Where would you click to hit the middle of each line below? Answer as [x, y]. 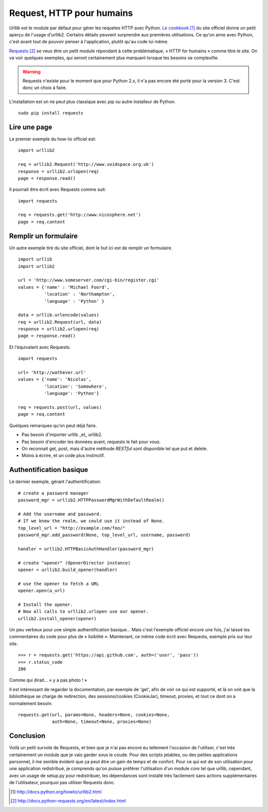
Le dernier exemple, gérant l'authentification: [55, 482]
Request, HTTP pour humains [71, 13]
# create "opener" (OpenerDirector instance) [74, 563]
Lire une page [31, 127]
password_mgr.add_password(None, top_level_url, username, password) [104, 535]
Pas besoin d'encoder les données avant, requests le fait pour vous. [91, 442]
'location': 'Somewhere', [75, 386]
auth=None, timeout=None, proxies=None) [101, 722]
